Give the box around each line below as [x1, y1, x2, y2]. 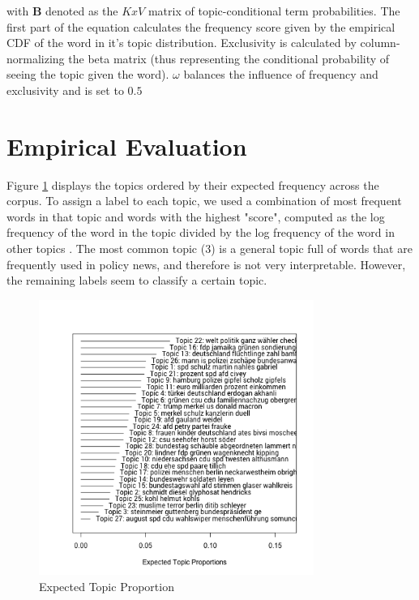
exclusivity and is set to [6, 81, 124, 98]
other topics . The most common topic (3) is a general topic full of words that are [6, 240, 413, 257]
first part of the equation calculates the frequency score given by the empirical [6, 18, 395, 35]
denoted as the [45, 2, 118, 19]
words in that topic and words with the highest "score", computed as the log [6, 208, 385, 225]
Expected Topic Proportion [39, 577, 174, 594]
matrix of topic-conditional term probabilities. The [148, 2, 400, 19]
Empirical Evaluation [6, 129, 247, 162]
